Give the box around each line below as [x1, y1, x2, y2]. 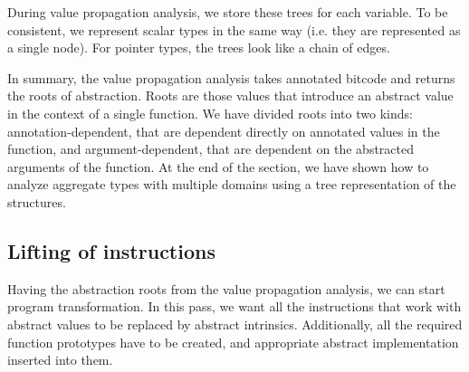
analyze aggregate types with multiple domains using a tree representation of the [7, 175, 456, 194]
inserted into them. [7, 350, 113, 369]
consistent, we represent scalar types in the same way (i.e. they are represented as [7, 20, 461, 39]
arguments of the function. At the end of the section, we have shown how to [7, 157, 429, 176]
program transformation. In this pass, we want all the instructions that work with [7, 297, 462, 316]
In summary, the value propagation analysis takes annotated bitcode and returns [7, 68, 455, 87]
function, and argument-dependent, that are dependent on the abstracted [7, 139, 415, 158]
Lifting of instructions [7, 236, 215, 264]
